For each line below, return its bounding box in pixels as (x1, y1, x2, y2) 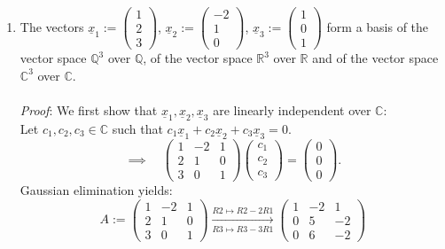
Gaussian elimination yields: (20, 181, 173, 199)
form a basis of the (326, 17, 429, 35)
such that (112, 119, 163, 137)
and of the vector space (312, 49, 439, 67)
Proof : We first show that (20, 100, 158, 119)
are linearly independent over (213, 100, 371, 119)
